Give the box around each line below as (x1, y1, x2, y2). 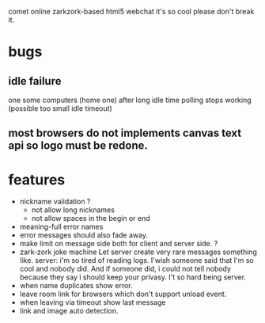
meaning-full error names (19, 222, 104, 232)
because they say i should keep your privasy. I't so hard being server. (19, 272, 247, 282)
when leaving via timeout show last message (19, 298, 166, 307)
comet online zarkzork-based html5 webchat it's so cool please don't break (8, 7, 255, 16)
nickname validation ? (19, 197, 91, 207)
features (8, 170, 66, 188)
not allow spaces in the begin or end (31, 214, 150, 223)
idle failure (8, 74, 62, 88)
